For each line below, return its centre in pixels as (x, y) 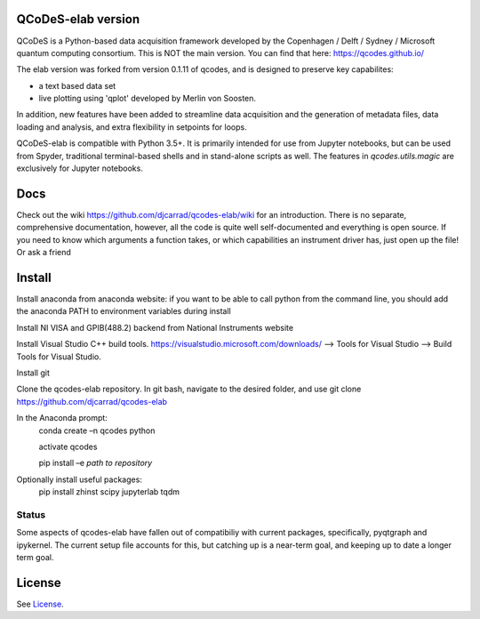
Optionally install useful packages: (79, 479)
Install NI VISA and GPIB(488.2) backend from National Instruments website (155, 327)
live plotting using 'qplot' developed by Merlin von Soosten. (148, 99)
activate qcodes (68, 446)
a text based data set (77, 85)
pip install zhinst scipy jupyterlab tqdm (109, 492)
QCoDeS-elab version (78, 19)
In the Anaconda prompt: (62, 418)
